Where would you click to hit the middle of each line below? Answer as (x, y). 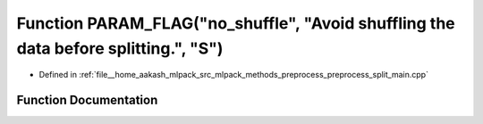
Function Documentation (87, 100)
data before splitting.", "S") (120, 48)
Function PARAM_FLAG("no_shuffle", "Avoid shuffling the (236, 23)
